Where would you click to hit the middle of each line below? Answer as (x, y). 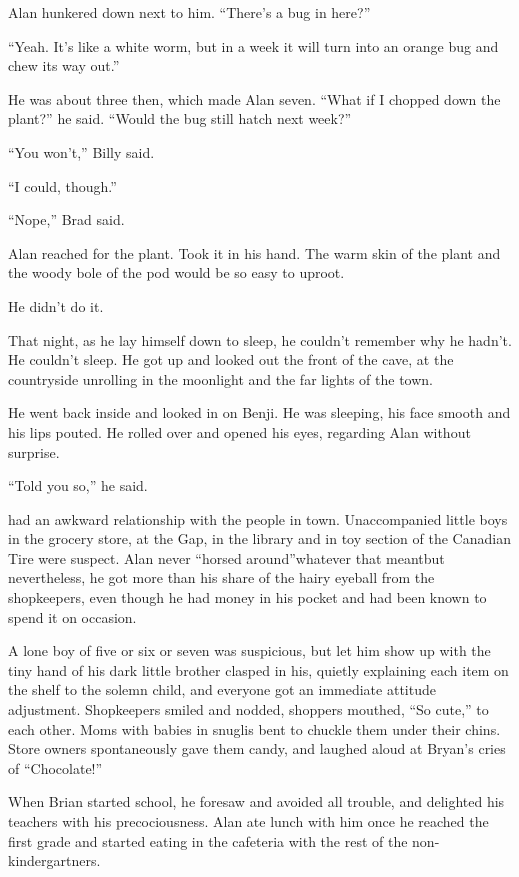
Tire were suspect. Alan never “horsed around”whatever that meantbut (226, 557)
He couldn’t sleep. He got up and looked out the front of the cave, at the (231, 359)
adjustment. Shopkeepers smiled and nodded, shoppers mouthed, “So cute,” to (248, 709)
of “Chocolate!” (55, 767)
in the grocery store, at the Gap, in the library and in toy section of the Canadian (259, 538)
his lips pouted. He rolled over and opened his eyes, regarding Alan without (239, 431)
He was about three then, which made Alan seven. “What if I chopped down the (254, 98)
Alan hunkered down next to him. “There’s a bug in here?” (189, 12)
